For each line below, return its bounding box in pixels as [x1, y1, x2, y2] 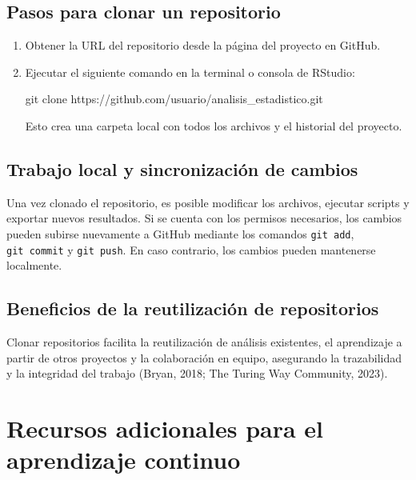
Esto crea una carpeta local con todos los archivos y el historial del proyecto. [25, 117, 402, 134]
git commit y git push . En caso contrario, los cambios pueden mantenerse [6, 241, 376, 258]
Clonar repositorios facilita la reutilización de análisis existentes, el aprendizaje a [6, 334, 402, 350]
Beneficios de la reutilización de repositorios [6, 296, 379, 321]
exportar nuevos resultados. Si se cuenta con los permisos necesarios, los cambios [6, 210, 402, 226]
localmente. [6, 257, 62, 274]
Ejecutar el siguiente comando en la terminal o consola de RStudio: [25, 63, 355, 80]
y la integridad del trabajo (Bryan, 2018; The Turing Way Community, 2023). [6, 365, 388, 382]
